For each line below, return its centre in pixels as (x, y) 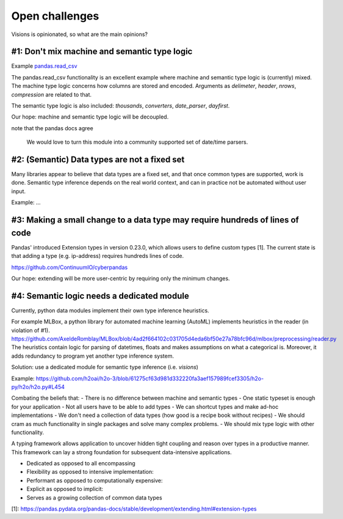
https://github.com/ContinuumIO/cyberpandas (70, 267)
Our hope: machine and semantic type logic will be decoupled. (90, 117)
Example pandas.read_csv (44, 66)
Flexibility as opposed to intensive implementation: (90, 472)
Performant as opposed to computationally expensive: (95, 480)
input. (19, 191)
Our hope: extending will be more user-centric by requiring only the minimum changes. (121, 278)
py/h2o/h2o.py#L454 (38, 387)
